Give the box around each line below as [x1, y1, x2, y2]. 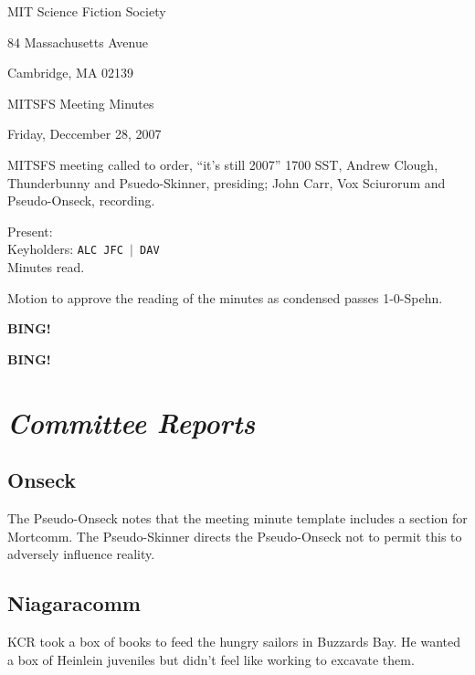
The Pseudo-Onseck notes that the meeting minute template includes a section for [7, 508, 468, 527]
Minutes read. [7, 258, 85, 276]
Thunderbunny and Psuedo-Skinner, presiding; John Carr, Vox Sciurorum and [7, 173, 446, 192]
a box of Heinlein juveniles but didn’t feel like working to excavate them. [7, 649, 415, 669]
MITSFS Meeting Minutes [7, 93, 154, 112]
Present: [7, 221, 53, 240]
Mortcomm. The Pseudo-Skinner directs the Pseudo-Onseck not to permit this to [7, 526, 462, 545]
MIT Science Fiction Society [7, 2, 166, 20]
